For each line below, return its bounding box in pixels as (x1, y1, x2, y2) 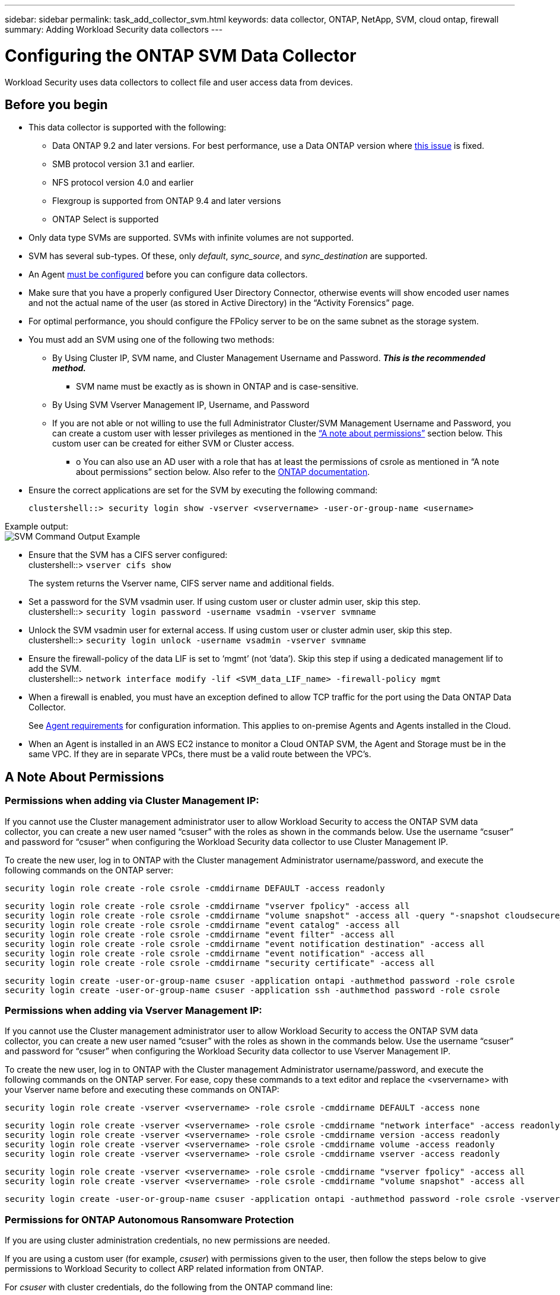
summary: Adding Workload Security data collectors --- (5, 24, 223, 34)
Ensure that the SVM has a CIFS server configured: (28, 550, 228, 560)
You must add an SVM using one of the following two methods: (28, 334, 275, 345)
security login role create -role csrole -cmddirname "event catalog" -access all (5, 920, 400, 930)
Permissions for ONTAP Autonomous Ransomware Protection (5, 1213, 294, 1226)
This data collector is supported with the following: (28, 122, 227, 133)
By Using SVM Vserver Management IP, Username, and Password (52, 400, 310, 410)
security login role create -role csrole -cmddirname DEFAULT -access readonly (5, 883, 385, 893)
